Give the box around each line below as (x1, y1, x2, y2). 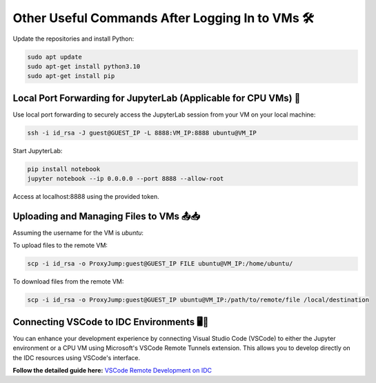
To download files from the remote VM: (12, 277, 124, 286)
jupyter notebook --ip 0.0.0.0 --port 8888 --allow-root (27, 175, 224, 183)
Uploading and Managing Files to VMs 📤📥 (12, 210, 200, 222)
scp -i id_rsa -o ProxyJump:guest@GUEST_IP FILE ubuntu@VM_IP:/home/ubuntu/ (27, 259, 293, 268)
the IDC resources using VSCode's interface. (12, 353, 141, 362)
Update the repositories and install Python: (12, 35, 135, 43)
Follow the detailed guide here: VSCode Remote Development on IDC (12, 366, 212, 375)
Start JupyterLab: (12, 146, 63, 155)
